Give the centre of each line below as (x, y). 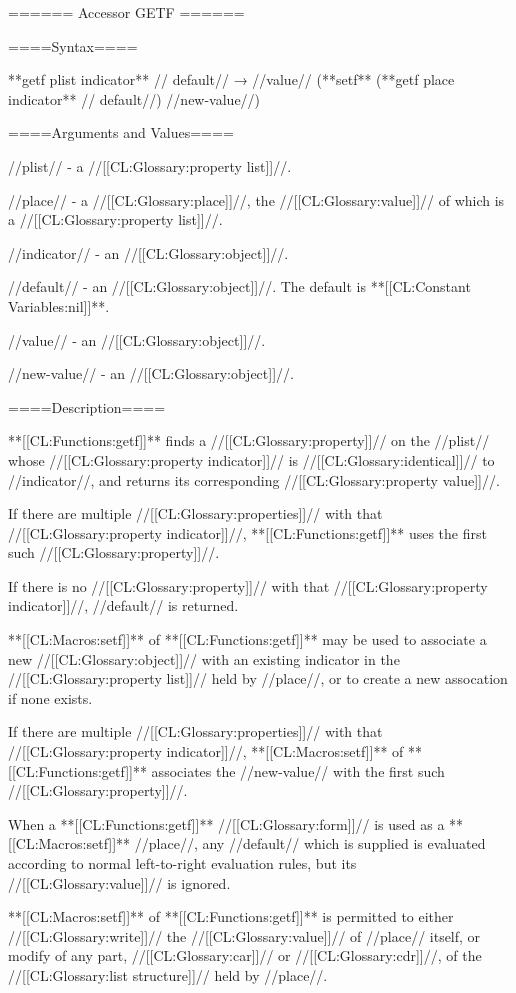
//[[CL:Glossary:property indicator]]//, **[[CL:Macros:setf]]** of (206, 751)
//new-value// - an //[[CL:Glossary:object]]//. (151, 373)
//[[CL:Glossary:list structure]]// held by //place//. (168, 974)
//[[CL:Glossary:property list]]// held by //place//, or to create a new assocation (258, 678)
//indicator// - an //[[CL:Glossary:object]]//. (148, 252)
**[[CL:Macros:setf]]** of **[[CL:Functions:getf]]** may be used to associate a (247, 639)
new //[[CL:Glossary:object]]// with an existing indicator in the (204, 658)
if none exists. (50, 697)
